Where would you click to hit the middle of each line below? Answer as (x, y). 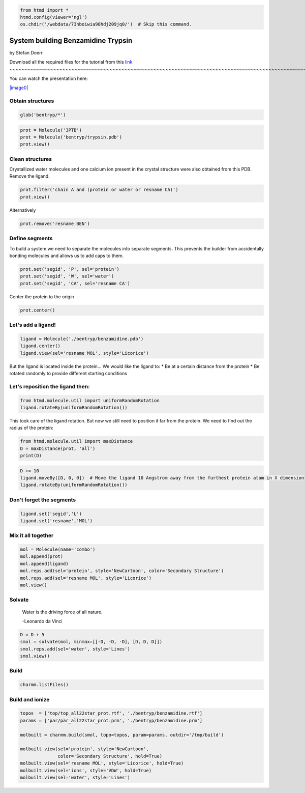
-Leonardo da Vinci (42, 621)
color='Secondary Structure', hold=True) (110, 756)
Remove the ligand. (30, 176)
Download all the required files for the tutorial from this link (71, 62)
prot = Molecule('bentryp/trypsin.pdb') (71, 137)
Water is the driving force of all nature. (62, 612)
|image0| (19, 88)
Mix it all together (32, 535)
